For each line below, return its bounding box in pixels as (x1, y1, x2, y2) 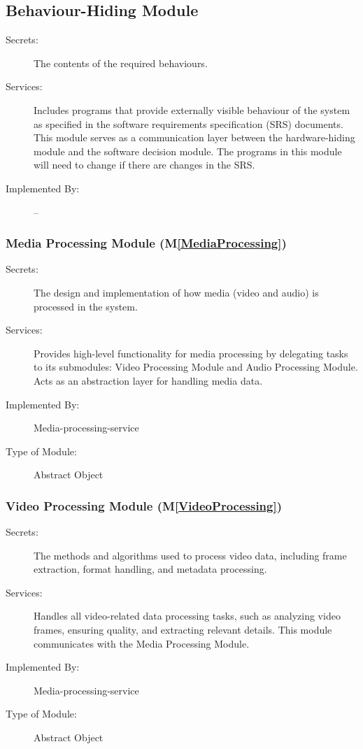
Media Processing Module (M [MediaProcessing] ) (6, 234, 287, 252)
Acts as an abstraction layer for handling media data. (34, 373, 263, 387)
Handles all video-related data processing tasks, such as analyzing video (34, 608, 341, 623)
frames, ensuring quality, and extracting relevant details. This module (34, 622, 332, 637)
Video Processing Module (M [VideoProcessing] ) (6, 497, 283, 514)
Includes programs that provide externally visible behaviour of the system (34, 102, 350, 117)
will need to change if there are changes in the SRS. (34, 157, 255, 172)
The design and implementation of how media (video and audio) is (34, 285, 319, 299)
